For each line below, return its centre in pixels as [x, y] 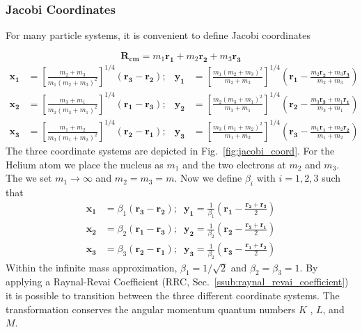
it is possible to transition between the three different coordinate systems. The [173, 295]
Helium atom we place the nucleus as [85, 164]
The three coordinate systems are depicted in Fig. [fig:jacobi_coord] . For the [170, 151]
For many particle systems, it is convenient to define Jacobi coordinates [158, 35]
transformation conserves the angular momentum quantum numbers [151, 309]
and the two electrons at [234, 164]
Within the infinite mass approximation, [92, 267]
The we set [29, 178]
